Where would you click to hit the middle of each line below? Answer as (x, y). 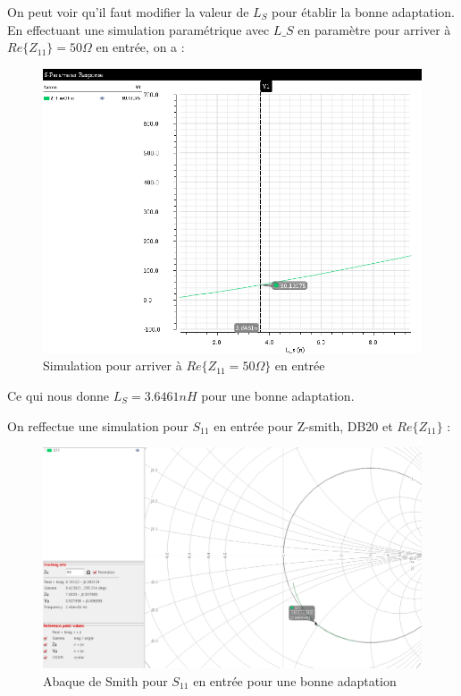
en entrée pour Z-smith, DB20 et (303, 425)
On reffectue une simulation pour (98, 425)
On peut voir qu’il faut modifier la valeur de (128, 12)
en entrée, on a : (140, 47)
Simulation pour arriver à (113, 365)
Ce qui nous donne (59, 395)
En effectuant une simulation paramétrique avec (138, 29)
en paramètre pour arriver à (374, 29)
